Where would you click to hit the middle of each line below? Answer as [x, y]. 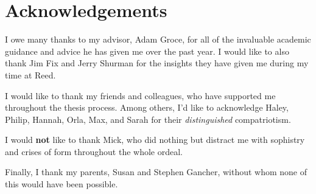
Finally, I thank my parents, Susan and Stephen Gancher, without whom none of [156, 172]
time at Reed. [30, 74]
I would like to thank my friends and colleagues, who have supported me [140, 95]
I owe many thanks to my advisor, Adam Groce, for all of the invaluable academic [158, 39]
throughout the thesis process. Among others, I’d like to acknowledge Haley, [147, 107]
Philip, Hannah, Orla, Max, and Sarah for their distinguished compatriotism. [148, 119]
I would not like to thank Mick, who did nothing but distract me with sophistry [155, 140]
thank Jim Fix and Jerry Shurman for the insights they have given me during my [157, 63]
